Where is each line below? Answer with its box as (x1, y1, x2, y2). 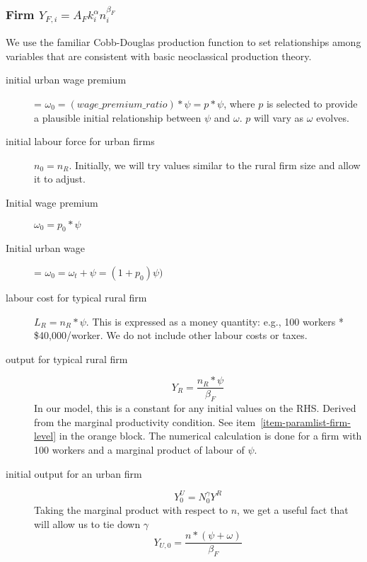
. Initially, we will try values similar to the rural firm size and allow (69, 157, 361, 172)
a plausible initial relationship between (34, 110, 202, 125)
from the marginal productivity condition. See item (34, 414, 256, 429)
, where (223, 96, 255, 111)
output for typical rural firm (6, 351, 128, 366)
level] (34, 428, 57, 443)
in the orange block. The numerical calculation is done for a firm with (59, 428, 362, 443)
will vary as (253, 110, 304, 125)
